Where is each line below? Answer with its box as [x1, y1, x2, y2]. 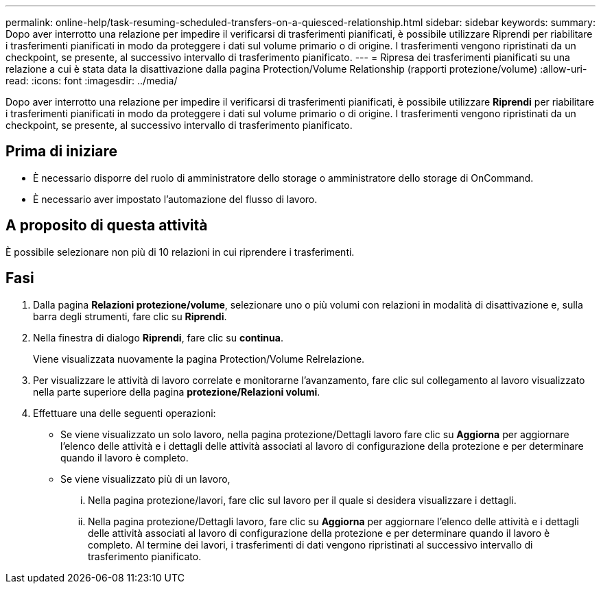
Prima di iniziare [5, 143, 118, 160]
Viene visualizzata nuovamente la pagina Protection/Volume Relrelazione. [33, 352, 365, 365]
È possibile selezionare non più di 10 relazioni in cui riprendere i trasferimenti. [5, 245, 355, 258]
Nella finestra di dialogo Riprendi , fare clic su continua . [33, 331, 283, 344]
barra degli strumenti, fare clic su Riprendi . [33, 310, 227, 322]
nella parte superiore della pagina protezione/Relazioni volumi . [33, 385, 320, 398]
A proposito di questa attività [5, 217, 208, 235]
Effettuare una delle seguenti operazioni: [33, 407, 216, 419]
